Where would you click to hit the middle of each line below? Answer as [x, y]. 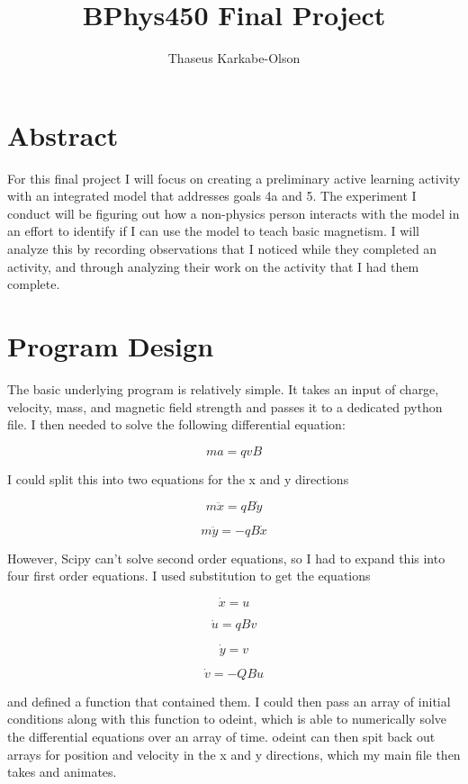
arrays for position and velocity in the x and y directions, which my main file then [234, 754]
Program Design [111, 346]
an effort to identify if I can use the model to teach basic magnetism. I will [213, 231]
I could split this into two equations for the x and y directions [178, 478]
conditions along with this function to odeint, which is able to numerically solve [227, 719]
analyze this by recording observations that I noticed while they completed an [222, 249]
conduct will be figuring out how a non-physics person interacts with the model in [234, 213]
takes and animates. [62, 772]
